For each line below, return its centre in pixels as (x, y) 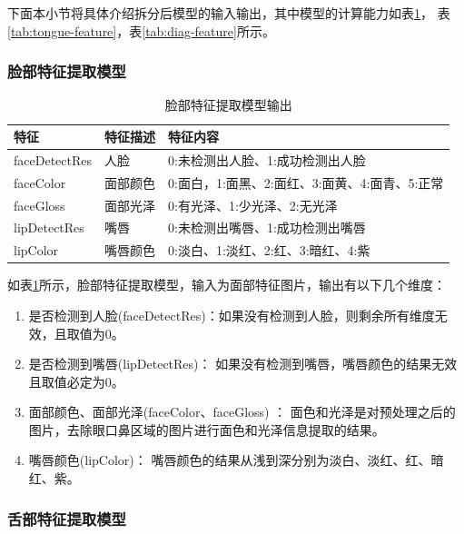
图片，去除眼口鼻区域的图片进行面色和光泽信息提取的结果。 (207, 429)
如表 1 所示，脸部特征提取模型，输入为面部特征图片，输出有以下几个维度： (227, 285)
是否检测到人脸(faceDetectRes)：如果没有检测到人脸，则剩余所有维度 (232, 315)
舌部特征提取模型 (67, 518)
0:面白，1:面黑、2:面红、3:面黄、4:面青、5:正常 (306, 182)
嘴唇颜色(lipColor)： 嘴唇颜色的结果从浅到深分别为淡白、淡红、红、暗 (236, 460)
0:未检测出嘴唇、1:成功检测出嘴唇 (267, 227)
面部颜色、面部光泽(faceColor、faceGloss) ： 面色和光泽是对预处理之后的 (242, 412)
